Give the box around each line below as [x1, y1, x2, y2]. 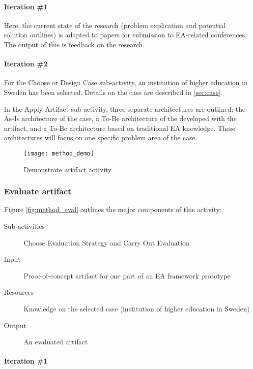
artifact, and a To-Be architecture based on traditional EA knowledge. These [4, 123, 235, 133]
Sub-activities [4, 221, 45, 231]
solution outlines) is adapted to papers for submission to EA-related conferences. [4, 30, 247, 40]
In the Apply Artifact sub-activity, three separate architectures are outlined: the [4, 103, 246, 114]
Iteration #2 [4, 59, 48, 69]
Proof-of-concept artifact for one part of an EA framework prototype [24, 270, 231, 280]
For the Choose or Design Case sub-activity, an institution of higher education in [4, 77, 248, 88]
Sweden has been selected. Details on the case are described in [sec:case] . [4, 87, 223, 97]
